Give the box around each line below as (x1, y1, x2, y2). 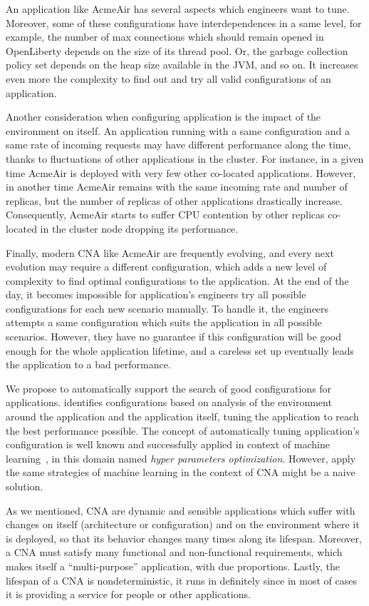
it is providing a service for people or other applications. (6, 587, 251, 602)
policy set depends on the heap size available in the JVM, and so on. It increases (6, 57, 358, 72)
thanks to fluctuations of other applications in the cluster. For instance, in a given (6, 151, 364, 166)
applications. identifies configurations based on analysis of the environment (6, 395, 332, 410)
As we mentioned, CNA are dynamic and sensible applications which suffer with (6, 503, 355, 517)
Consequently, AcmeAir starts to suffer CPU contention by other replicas (6, 207, 325, 222)
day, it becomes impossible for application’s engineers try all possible (6, 287, 306, 302)
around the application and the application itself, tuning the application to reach (6, 409, 359, 424)
